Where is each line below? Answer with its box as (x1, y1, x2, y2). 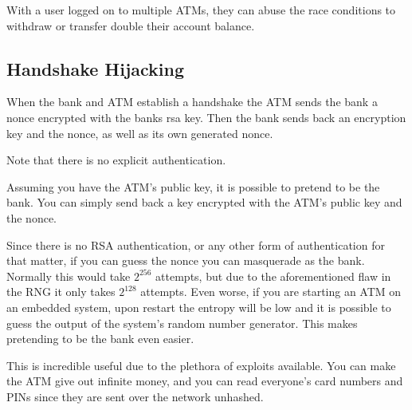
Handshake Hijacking (6, 56, 185, 81)
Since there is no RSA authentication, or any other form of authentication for (6, 236, 385, 253)
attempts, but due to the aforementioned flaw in (155, 267, 391, 284)
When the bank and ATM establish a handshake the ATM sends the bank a (6, 93, 378, 110)
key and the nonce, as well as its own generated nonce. (6, 124, 273, 141)
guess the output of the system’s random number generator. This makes (6, 314, 358, 331)
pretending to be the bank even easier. (6, 330, 194, 347)
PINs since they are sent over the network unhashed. (6, 388, 264, 404)
